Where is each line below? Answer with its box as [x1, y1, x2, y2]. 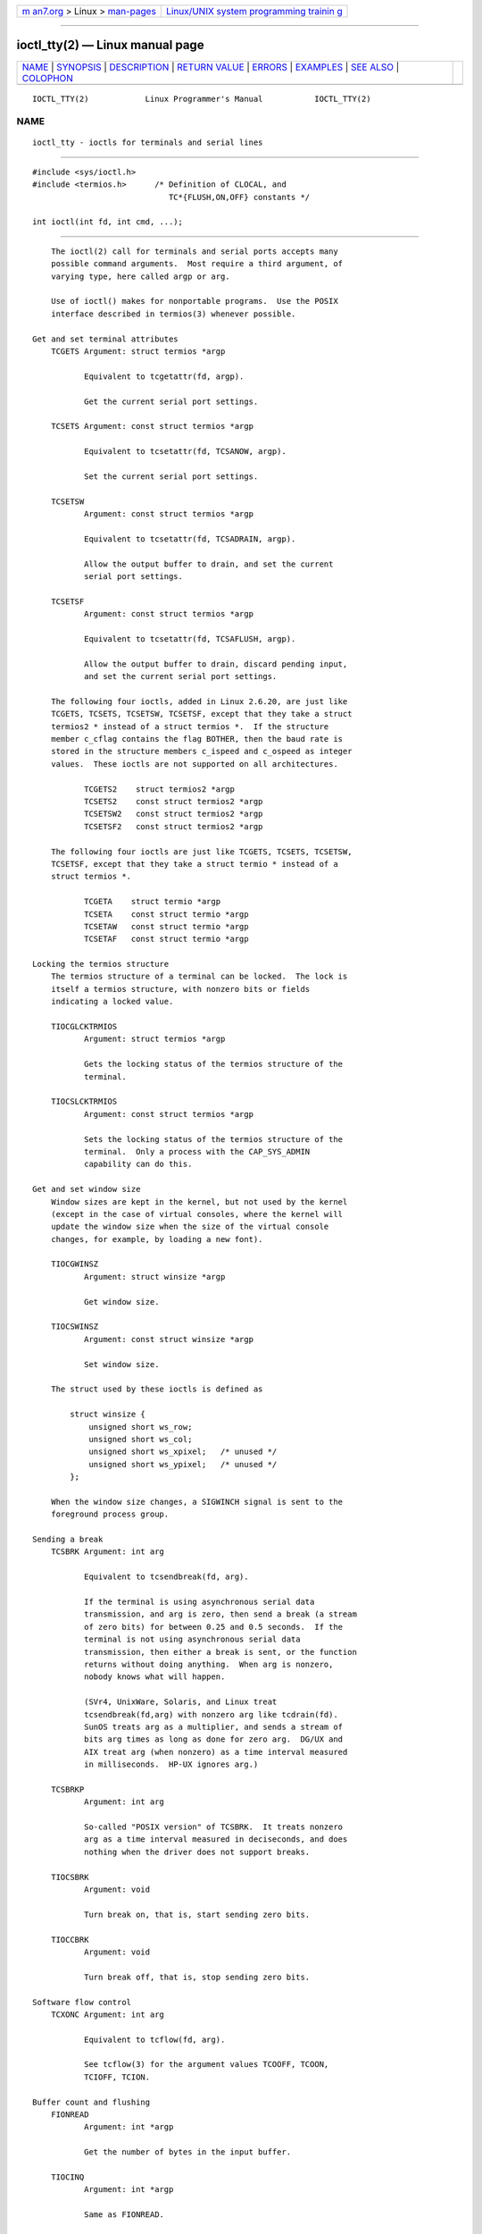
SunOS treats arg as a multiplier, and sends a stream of [83, 1721, 344, 1732]
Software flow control [32, 1997, 132, 2007]
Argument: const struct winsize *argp [83, 1334, 254, 1344]
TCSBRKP [50, 1784, 85, 1794]
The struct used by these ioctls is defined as [50, 1384, 263, 1394]
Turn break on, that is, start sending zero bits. [83, 1909, 311, 1919]
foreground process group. [50, 1509, 170, 1519]
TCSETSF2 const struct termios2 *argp [83, 821, 263, 831]
